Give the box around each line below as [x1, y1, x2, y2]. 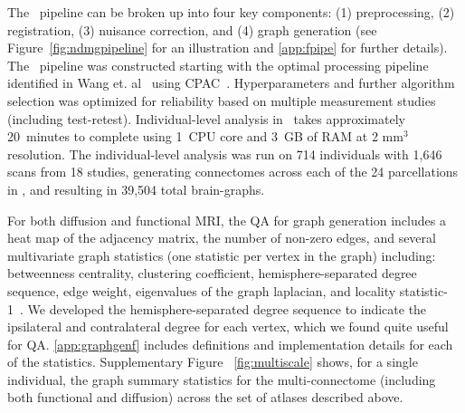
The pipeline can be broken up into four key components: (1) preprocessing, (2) [7, 3, 455, 21]
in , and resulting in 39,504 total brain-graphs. [7, 179, 265, 198]
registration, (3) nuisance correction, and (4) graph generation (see [7, 20, 377, 39]
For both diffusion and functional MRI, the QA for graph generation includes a [7, 210, 446, 229]
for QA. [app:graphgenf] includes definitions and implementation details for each [7, 334, 453, 353]
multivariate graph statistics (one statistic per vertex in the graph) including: [7, 245, 436, 264]
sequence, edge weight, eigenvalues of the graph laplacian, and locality [7, 281, 396, 300]
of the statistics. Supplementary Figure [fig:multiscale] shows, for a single [7, 352, 418, 371]
